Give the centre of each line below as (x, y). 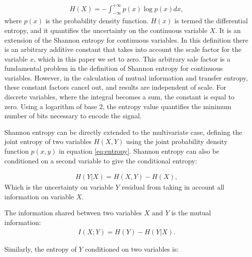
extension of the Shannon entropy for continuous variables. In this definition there (126, 40)
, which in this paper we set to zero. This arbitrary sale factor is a (132, 58)
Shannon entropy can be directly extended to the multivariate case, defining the (123, 132)
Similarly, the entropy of (41, 249)
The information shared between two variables (73, 213)
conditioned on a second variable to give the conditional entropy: (101, 160)
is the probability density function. (97, 21)
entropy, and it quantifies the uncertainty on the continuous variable (106, 30)
